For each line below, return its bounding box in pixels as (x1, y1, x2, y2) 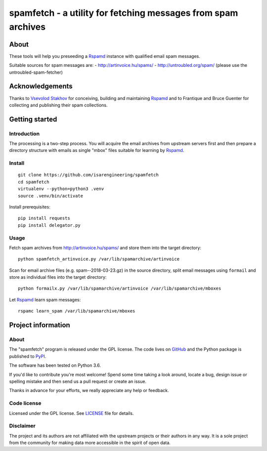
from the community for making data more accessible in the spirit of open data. (9, 440, 171, 446)
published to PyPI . (9, 353, 46, 359)
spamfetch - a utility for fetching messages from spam (9, 7, 238, 18)
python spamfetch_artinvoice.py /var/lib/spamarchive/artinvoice (18, 256, 180, 262)
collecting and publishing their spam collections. (9, 102, 108, 108)
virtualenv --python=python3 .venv (18, 186, 104, 192)
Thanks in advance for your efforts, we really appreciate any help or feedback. (9, 388, 169, 394)
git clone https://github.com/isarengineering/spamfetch (18, 172, 159, 178)
